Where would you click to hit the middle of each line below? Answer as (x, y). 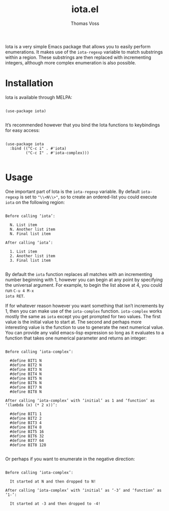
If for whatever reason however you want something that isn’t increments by (85, 305)
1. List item (24, 251)
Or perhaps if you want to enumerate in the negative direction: (70, 459)
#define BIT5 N (26, 378)
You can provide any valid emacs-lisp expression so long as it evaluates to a (85, 332)
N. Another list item (33, 229)
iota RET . (15, 296)
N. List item (24, 225)
